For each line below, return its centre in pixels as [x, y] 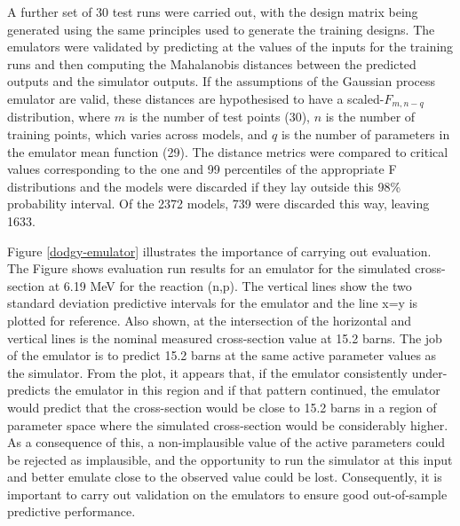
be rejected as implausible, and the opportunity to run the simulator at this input [230, 459]
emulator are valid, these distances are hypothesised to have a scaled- [196, 98]
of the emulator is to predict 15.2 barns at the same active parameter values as [222, 355]
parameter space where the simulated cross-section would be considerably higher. [228, 424]
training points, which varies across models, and [138, 134]
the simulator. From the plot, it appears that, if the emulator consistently [208, 372]
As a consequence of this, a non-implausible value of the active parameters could [226, 442]
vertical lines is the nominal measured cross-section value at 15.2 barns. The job [225, 338]
